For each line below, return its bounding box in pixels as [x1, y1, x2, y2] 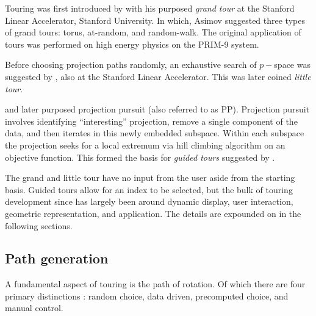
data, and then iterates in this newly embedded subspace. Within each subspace [5, 127, 304, 139]
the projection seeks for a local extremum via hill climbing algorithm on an [5, 138, 285, 151]
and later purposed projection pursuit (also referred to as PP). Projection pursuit [5, 103, 310, 116]
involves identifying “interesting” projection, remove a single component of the [5, 114, 298, 127]
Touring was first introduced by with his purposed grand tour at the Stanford [5, 2, 295, 14]
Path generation [5, 249, 109, 268]
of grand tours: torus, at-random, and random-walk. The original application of [5, 26, 301, 39]
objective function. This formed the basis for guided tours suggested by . [5, 150, 275, 163]
